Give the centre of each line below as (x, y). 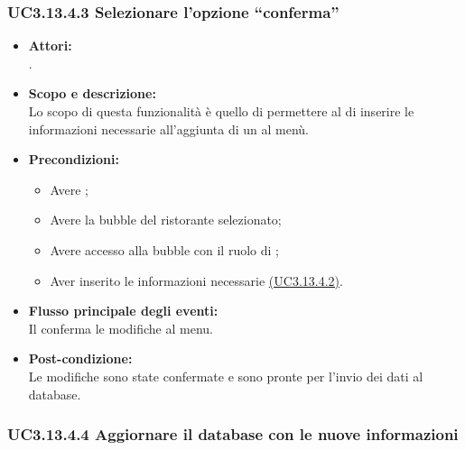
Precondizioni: (74, 159)
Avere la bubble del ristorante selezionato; (166, 220)
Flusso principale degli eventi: (123, 311)
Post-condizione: (80, 358)
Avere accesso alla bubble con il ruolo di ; (164, 249)
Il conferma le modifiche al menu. (121, 328)
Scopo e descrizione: (92, 93)
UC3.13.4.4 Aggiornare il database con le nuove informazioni (233, 434)
